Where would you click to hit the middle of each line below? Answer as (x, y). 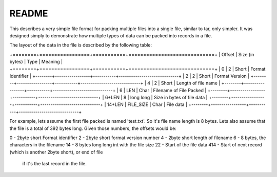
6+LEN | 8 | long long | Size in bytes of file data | (156, 98)
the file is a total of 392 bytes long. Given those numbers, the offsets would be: (93, 128)
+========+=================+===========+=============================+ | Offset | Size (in (132, 54)
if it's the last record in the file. (54, 164)
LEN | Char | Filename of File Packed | (166, 90)
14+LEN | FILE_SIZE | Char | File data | (147, 104)
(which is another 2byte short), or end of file (56, 152)
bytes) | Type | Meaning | (36, 62)
